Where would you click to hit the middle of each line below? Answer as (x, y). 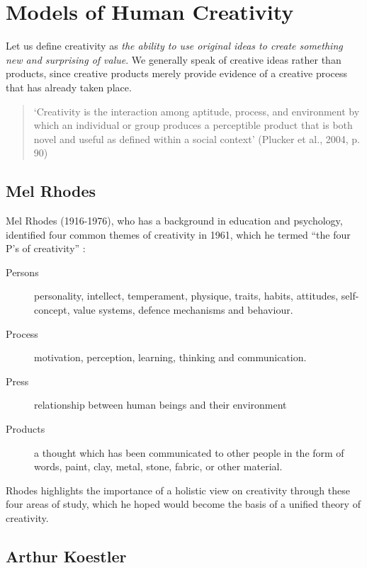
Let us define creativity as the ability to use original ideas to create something (174, 46)
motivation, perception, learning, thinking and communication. (170, 357)
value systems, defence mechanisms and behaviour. (183, 310)
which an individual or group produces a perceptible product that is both (193, 125)
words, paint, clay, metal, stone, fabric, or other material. (158, 466)
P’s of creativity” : (46, 248)
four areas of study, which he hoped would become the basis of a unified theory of (183, 504)
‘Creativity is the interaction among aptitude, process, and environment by (197, 111)
